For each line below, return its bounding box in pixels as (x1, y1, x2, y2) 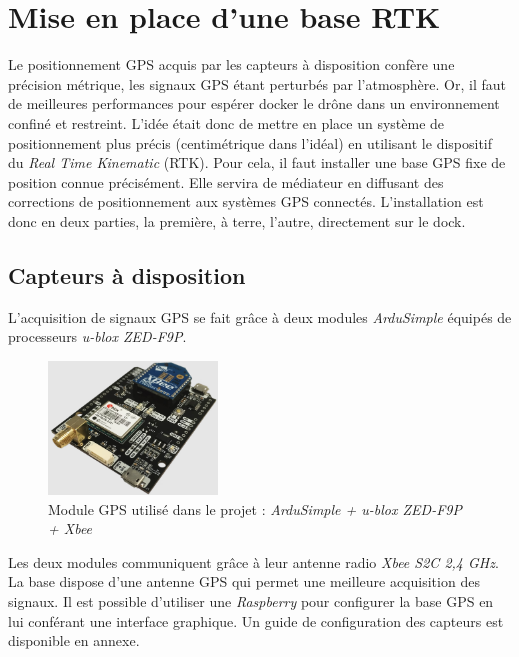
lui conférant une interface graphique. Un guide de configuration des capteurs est (8, 610, 504, 631)
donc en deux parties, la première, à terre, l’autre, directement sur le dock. (8, 210, 466, 231)
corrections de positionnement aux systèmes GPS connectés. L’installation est (8, 191, 484, 212)
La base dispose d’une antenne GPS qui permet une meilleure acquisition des (8, 571, 480, 592)
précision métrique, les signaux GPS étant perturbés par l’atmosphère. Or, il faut (8, 73, 506, 94)
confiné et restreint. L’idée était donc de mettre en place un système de (8, 112, 445, 133)
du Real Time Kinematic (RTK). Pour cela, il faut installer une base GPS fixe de (8, 152, 506, 173)
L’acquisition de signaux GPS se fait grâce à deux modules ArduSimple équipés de (8, 306, 512, 327)
